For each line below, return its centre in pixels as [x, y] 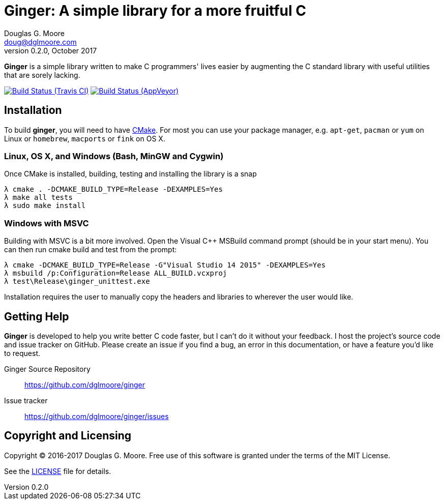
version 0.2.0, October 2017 [51, 50]
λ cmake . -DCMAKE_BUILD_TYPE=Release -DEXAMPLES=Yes [113, 189]
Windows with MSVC [47, 223]
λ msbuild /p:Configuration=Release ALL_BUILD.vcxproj [116, 273]
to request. [22, 353]
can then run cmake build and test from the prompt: [91, 250]
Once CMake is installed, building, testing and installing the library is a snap [130, 174]
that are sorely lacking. [42, 75]
